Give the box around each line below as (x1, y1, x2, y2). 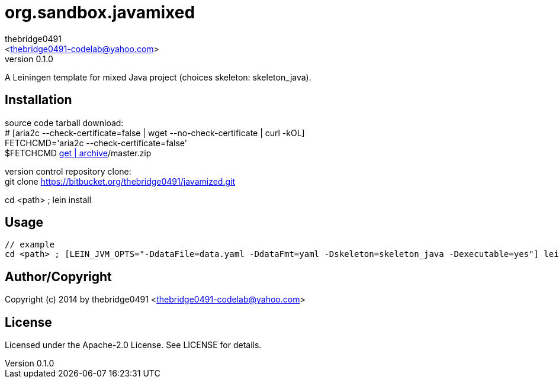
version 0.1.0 (5, 53, 53, 64)
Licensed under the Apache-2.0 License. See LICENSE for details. (5, 340, 262, 350)
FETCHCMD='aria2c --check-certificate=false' (5, 137, 187, 148)
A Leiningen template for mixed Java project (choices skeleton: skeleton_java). (5, 72, 311, 82)
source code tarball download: (5, 117, 124, 128)
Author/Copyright (5, 269, 112, 284)
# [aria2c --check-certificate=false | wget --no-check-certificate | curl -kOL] (5, 127, 305, 138)
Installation (5, 92, 72, 108)
